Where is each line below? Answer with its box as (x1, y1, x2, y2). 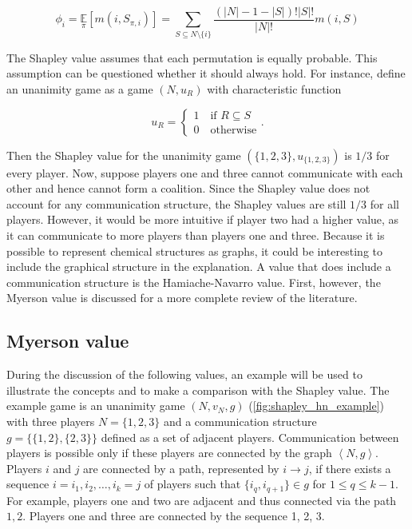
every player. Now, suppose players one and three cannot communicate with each (6, 164, 403, 181)
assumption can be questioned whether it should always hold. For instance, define (6, 65, 406, 82)
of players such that (144, 475, 241, 492)
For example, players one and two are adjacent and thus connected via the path (6, 491, 397, 508)
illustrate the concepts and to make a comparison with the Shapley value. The (6, 381, 390, 398)
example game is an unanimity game (6, 397, 185, 414)
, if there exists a (308, 459, 391, 476)
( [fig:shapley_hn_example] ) (248, 397, 384, 414)
